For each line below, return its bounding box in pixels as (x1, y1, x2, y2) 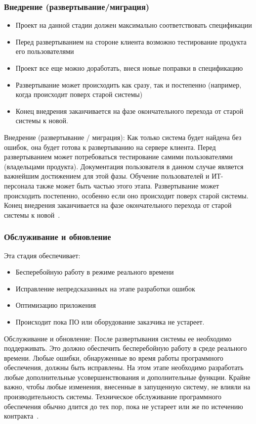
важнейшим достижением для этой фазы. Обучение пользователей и (4, 171, 210, 181)
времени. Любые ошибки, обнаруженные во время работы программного (4, 352, 223, 363)
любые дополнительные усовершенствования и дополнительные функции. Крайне (4, 372, 251, 382)
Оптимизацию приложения (15, 300, 96, 310)
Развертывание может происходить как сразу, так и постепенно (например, (15, 79, 242, 90)
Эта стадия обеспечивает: (4, 250, 81, 260)
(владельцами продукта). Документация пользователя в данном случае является (4, 161, 244, 171)
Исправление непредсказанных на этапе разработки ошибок (15, 283, 195, 293)
